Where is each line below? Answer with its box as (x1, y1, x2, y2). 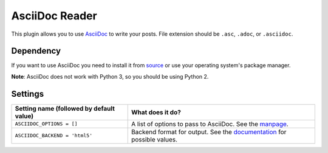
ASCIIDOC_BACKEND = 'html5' (15, 132, 93, 139)
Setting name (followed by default (15, 104, 115, 112)
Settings (11, 88, 44, 99)
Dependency (11, 46, 61, 56)
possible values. (131, 135, 178, 143)
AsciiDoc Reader (11, 9, 97, 22)
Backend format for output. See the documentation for (131, 128, 287, 136)
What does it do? (131, 108, 182, 116)
